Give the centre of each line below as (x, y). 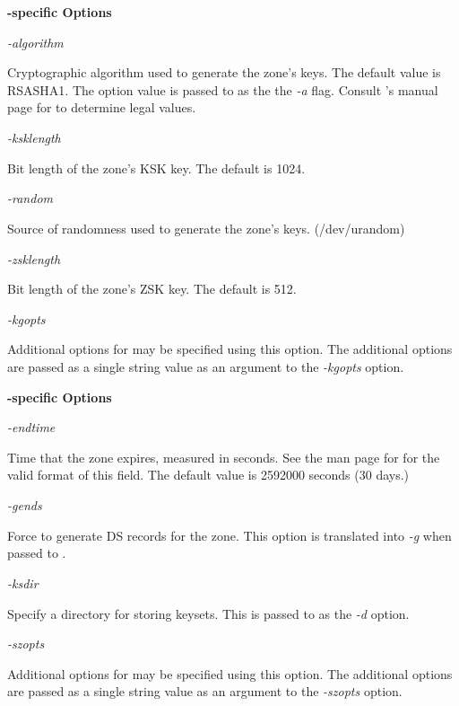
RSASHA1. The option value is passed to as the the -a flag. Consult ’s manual (223, 89)
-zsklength (34, 258)
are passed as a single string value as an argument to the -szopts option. (205, 691)
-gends (25, 505)
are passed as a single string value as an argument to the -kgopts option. (206, 367)
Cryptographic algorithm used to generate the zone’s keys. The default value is (224, 72)
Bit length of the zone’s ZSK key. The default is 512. (152, 289)
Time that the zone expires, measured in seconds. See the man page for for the (224, 457)
